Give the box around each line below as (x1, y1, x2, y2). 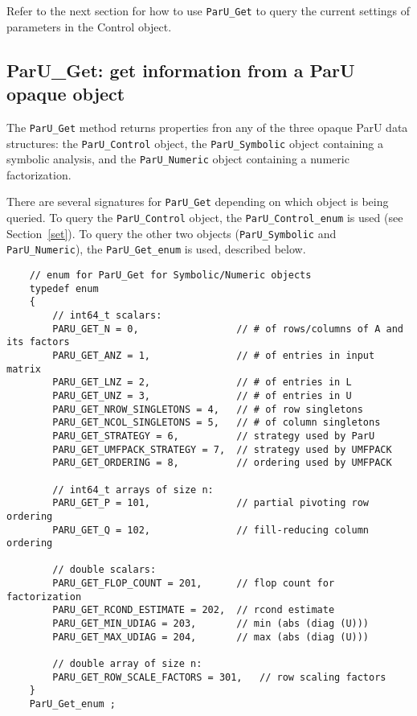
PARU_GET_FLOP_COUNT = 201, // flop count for (52, 578, 335, 590)
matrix (6, 363, 41, 375)
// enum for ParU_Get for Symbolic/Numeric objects (29, 270, 312, 282)
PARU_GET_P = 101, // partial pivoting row (52, 497, 370, 509)
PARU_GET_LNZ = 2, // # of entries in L (52, 377, 352, 389)
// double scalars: (52, 564, 157, 576)
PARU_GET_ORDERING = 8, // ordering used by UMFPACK (52, 457, 392, 469)
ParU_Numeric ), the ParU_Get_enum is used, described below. (6, 241, 306, 257)
